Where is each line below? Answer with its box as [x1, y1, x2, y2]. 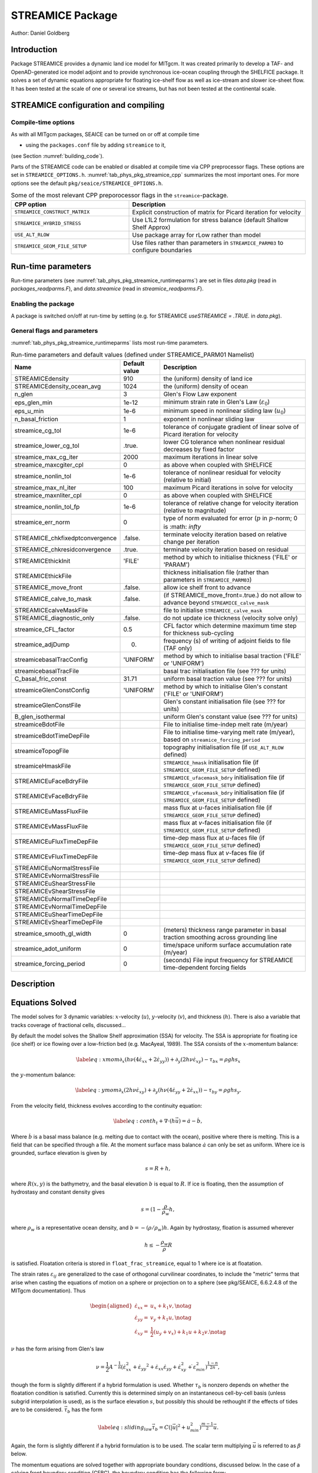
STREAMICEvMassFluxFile [14, 822, 88, 830]
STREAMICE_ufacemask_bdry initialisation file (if [163, 773, 285, 781]
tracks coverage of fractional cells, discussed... [11, 1021, 126, 1028]
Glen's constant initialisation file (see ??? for [163, 697, 286, 705]
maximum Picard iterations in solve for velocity [163, 484, 293, 492]
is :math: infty [163, 522, 201, 530]
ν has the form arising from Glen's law [11, 1345, 104, 1352]
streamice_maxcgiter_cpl [14, 461, 84, 469]
